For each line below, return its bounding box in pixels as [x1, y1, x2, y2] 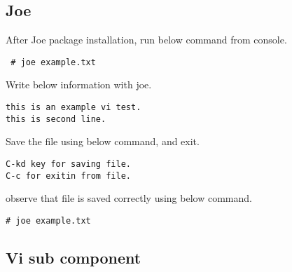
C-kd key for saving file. [6, 158, 131, 169]
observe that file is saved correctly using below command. [6, 191, 252, 205]
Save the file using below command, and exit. [6, 134, 200, 149]
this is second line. [6, 114, 106, 124]
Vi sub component [6, 246, 141, 268]
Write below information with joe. [6, 77, 152, 92]
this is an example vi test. [6, 102, 141, 113]
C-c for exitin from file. [6, 170, 131, 181]
